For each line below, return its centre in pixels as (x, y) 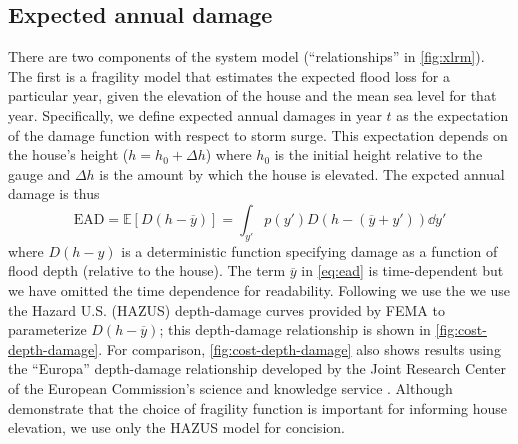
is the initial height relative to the (378, 154)
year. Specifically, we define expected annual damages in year (195, 114)
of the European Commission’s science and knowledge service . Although (230, 387)
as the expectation (452, 114)
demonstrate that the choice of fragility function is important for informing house (258, 407)
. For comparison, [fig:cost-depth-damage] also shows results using (299, 348)
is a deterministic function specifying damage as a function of (309, 250)
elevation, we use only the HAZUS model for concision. (176, 427)
